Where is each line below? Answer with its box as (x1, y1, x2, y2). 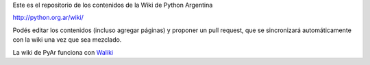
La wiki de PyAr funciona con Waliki (12, 48, 113, 56)
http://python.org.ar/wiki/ (12, 14, 84, 22)
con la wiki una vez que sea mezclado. (12, 36, 122, 44)
